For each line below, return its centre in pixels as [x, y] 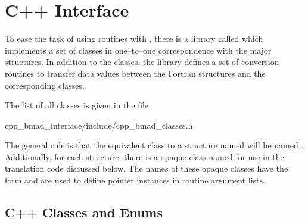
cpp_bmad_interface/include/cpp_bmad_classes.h [99, 125]
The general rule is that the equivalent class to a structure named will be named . [154, 145]
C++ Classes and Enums [84, 212]
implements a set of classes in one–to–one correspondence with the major [138, 50]
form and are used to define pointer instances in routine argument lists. [135, 180]
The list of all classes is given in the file [77, 105]
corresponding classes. [45, 85]
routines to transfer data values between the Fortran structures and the [135, 73]
